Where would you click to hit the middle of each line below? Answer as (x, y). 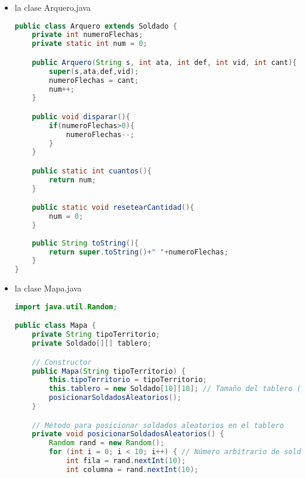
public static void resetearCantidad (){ (113, 208)
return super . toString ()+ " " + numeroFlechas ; (139, 252)
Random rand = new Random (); (107, 443)
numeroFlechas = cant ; (94, 80)
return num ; (72, 180)
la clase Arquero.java (53, 7)
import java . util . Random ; (66, 307)
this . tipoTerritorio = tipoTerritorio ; (128, 380)
